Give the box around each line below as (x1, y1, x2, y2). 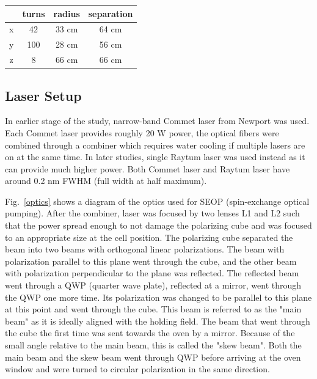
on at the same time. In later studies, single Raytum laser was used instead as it (5, 150, 305, 163)
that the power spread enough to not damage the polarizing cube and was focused (5, 219, 312, 232)
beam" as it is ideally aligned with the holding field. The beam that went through (5, 314, 310, 327)
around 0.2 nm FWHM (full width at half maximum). (5, 174, 207, 187)
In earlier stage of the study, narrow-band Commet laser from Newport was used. (5, 114, 310, 127)
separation (88, 7, 133, 20)
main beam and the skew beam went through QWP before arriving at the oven (5, 350, 301, 363)
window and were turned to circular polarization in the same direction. (5, 362, 270, 375)
